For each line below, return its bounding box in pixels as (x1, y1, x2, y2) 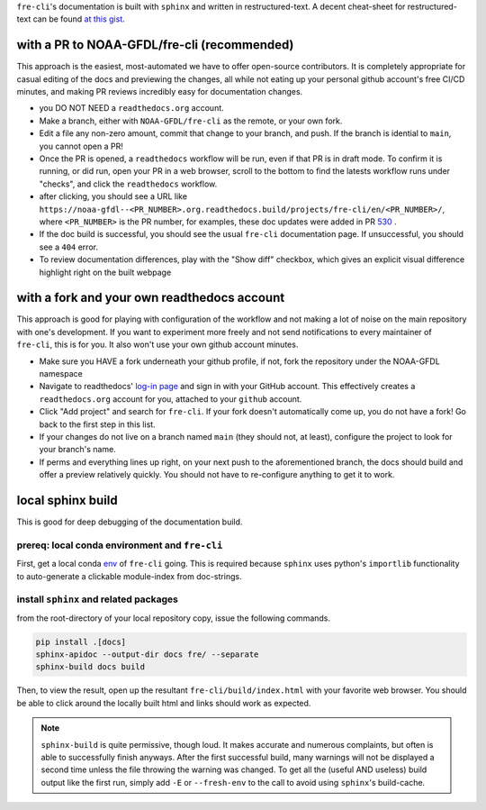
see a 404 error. (39, 241, 99, 252)
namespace (39, 369, 83, 379)
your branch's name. (39, 444, 116, 455)
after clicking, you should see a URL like (39, 191, 188, 202)
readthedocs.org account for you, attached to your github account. (39, 393, 302, 405)
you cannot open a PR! (39, 141, 123, 151)
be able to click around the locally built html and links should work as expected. (16, 697, 311, 708)
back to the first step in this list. (39, 419, 157, 430)
